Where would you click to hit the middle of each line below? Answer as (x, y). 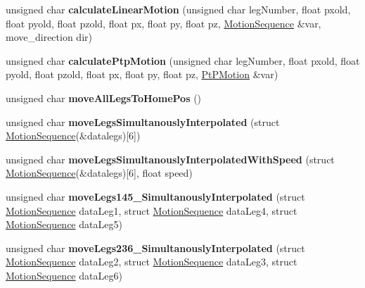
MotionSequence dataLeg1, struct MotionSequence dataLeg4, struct (152, 210)
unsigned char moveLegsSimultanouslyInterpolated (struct (143, 121)
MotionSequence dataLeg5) (64, 224)
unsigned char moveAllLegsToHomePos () (104, 98)
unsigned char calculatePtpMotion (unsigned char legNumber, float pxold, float (183, 60)
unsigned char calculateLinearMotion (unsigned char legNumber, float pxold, (178, 9)
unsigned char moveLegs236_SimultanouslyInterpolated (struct (155, 248)
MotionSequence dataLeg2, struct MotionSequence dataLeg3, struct (152, 262)
